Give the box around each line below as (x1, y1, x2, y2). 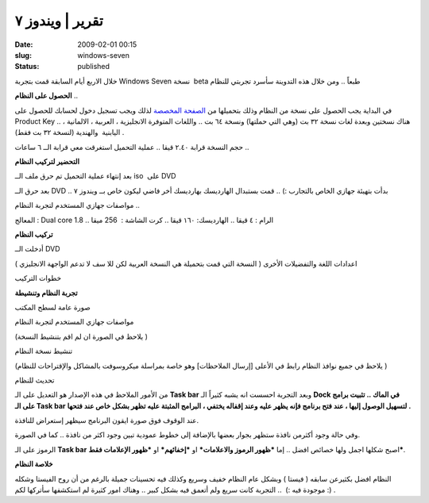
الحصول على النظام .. (14, 91, 79, 101)
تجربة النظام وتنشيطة (14, 288, 79, 298)
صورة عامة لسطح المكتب (14, 302, 91, 312)
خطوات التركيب (14, 274, 62, 283)
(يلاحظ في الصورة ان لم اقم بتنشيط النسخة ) (14, 332, 149, 341)
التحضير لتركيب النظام (14, 157, 79, 167)
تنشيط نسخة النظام (14, 346, 73, 356)
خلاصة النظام (14, 459, 53, 469)
